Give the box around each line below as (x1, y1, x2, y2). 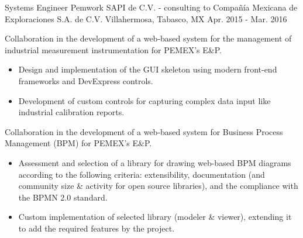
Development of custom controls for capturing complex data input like (18, 94, 271, 106)
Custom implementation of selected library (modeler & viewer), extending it (18, 211, 292, 223)
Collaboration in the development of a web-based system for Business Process (5, 125, 283, 137)
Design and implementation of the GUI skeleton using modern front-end (18, 63, 277, 75)
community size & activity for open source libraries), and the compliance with (18, 180, 298, 192)
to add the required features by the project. (18, 222, 175, 234)
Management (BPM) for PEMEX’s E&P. (5, 137, 152, 149)
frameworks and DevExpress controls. (18, 74, 153, 87)
